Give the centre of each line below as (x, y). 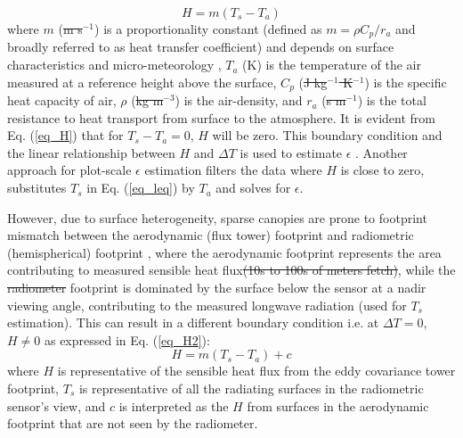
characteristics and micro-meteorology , (114, 65)
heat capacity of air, (62, 100)
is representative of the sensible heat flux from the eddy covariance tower (256, 371)
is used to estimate (291, 152)
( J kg (313, 82)
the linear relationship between (91, 152)
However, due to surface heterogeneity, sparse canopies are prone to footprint (217, 217)
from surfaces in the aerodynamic (338, 405)
